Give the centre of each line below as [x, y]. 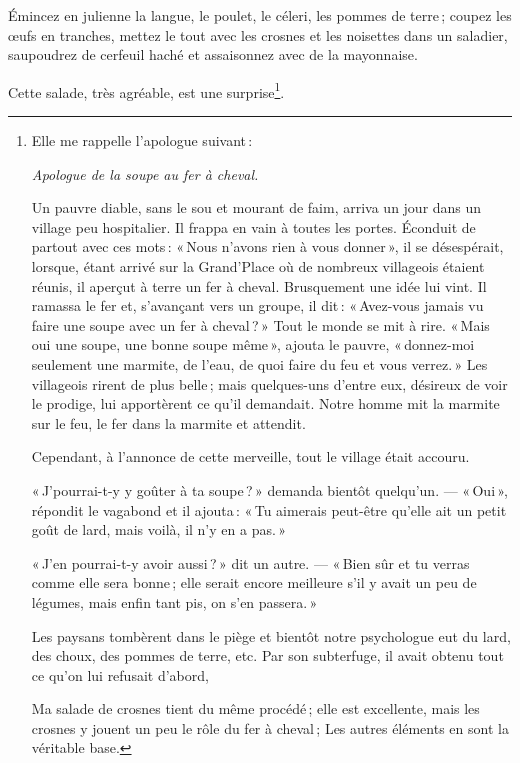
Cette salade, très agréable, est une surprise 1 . [146, 90]
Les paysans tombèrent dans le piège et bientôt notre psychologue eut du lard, [271, 635]
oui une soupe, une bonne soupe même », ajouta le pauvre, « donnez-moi [253, 344]
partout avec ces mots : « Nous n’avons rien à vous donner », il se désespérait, [267, 246]
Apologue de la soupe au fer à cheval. [145, 173]
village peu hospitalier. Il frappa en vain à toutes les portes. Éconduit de [253, 226]
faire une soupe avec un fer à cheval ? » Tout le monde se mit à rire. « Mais [260, 324]
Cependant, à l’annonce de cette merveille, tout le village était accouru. [250, 456]
